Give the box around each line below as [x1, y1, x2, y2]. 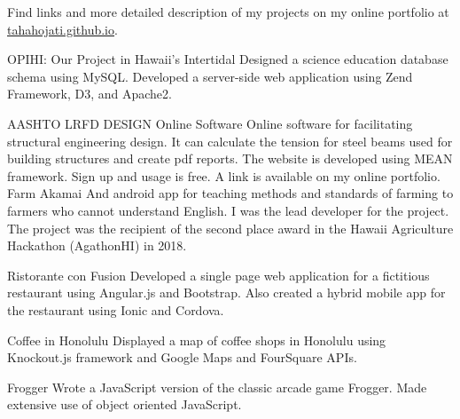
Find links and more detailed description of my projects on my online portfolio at [7, 3, 449, 20]
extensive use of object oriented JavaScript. [7, 395, 242, 414]
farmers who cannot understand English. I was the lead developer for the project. [7, 201, 449, 219]
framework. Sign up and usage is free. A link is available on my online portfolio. [7, 166, 441, 185]
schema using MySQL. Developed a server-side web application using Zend [7, 67, 413, 85]
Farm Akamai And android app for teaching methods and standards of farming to [7, 184, 454, 202]
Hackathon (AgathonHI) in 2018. [7, 236, 187, 255]
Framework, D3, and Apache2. [7, 84, 172, 103]
